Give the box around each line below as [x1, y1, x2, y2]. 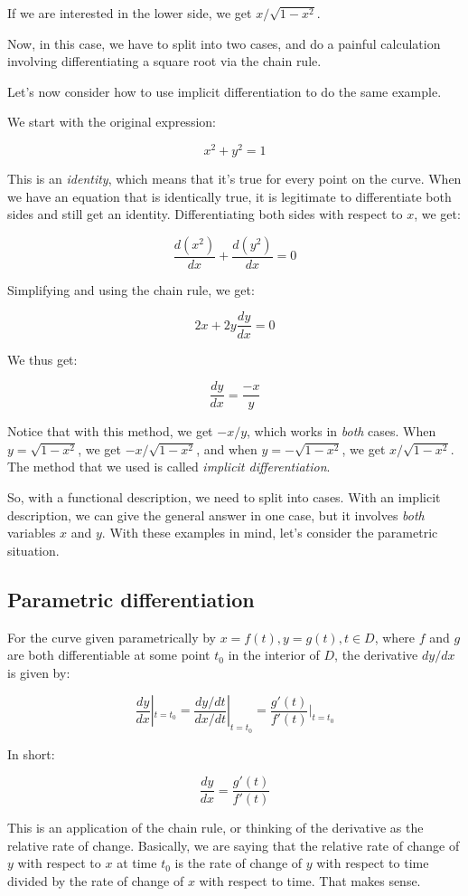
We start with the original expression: [7, 112, 216, 131]
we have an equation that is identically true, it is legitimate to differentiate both [7, 186, 452, 205]
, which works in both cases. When [247, 422, 436, 441]
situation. [7, 540, 60, 559]
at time [117, 853, 157, 872]
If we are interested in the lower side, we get [7, 4, 252, 22]
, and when [196, 439, 257, 458]
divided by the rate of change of [7, 871, 184, 890]
